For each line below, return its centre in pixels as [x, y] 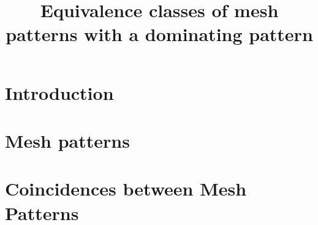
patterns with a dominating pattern [159, 34]
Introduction [59, 92]
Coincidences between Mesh [126, 189]
